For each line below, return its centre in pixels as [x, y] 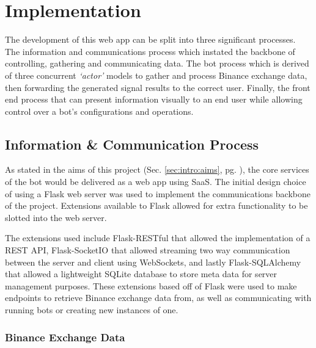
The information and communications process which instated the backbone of [150, 51]
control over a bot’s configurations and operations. [99, 111]
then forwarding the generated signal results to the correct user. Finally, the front [158, 87]
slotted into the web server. [56, 217]
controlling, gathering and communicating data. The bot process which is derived [157, 63]
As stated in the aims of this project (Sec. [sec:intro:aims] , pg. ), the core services [157, 169]
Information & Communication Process [132, 144]
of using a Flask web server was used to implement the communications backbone [158, 193]
